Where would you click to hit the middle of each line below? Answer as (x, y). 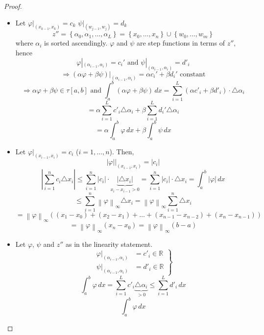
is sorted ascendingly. (76, 43)
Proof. (13, 6)
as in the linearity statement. (109, 244)
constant (193, 74)
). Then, (122, 151)
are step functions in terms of (180, 43)
